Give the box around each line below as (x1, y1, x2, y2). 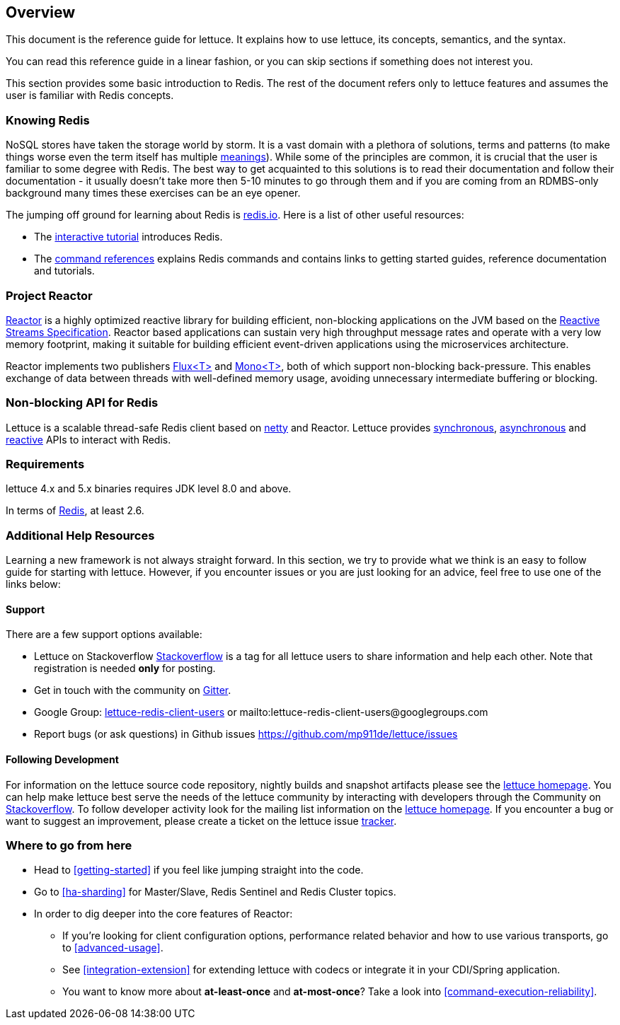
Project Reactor (6, 288, 93, 303)
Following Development (6, 753, 119, 765)
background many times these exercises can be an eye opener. (6, 187, 301, 199)
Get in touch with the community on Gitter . (34, 684, 231, 697)
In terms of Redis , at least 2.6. (6, 504, 144, 517)
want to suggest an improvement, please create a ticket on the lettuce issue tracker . (6, 814, 397, 827)
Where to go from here (6, 838, 132, 852)
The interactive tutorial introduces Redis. (34, 231, 223, 243)
